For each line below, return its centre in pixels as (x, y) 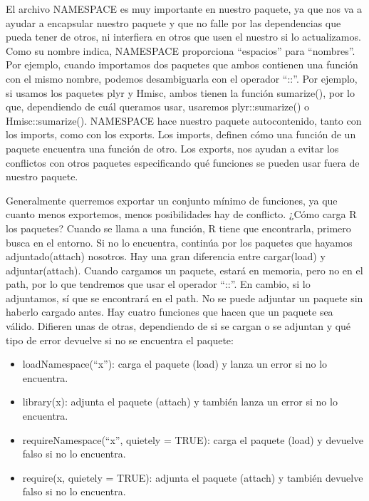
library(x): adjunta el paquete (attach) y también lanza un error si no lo (180, 402)
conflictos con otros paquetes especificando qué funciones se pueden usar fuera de (183, 162)
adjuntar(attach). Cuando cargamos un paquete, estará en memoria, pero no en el (184, 270)
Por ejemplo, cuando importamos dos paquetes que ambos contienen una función (182, 64)
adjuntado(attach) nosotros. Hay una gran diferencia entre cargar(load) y (166, 256)
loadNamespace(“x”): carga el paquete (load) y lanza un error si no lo (175, 364)
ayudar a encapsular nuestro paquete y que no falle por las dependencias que (173, 22)
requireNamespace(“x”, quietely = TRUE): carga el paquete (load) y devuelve (193, 439)
